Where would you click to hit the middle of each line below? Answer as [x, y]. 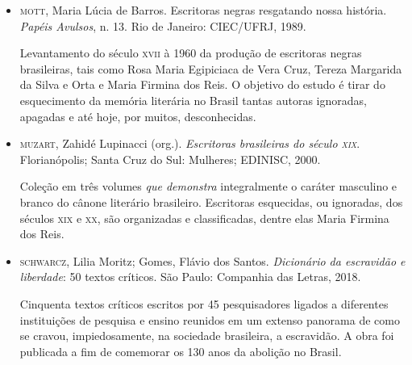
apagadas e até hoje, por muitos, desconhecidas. [138, 116]
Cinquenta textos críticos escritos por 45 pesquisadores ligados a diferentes [204, 303]
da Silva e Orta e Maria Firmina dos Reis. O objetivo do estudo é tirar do [202, 84]
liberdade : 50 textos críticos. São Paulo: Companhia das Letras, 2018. [190, 277]
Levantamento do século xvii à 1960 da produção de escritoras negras [191, 53]
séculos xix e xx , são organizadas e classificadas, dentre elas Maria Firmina [204, 218]
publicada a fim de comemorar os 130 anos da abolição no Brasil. [181, 351]
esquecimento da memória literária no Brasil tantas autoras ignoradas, [193, 100]
